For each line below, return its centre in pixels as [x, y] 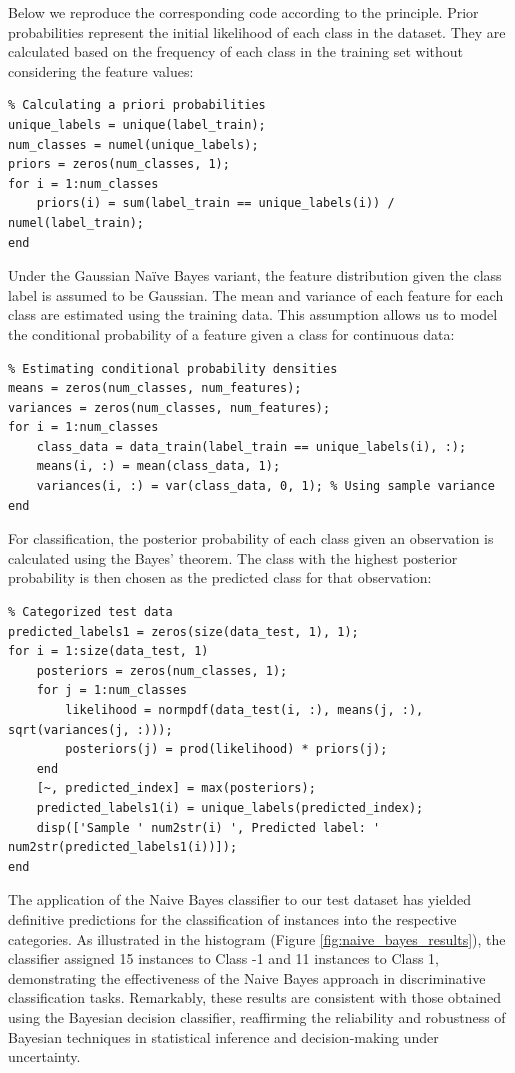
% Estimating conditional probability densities [173, 368]
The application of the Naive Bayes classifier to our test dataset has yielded [240, 899]
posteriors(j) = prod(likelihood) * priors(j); [226, 749]
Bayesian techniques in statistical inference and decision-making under [223, 1036]
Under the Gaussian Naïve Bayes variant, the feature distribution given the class [255, 275]
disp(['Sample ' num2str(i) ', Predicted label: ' [208, 827]
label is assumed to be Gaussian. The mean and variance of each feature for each [256, 294]
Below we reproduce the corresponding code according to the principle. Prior [243, 12]
